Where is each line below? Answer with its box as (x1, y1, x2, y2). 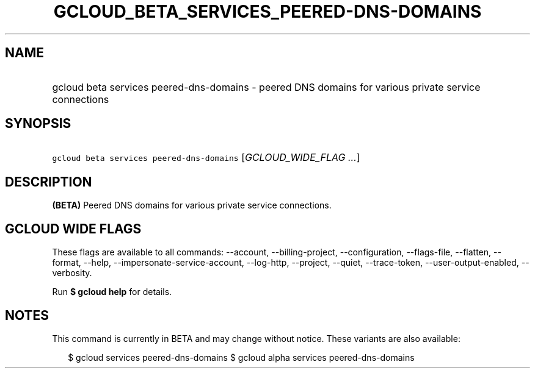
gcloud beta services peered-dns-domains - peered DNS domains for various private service (52, 80, 481, 93)
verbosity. (52, 268, 92, 279)
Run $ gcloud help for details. (52, 286, 172, 297)
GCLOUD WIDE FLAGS (5, 221, 142, 236)
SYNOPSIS (5, 116, 71, 132)
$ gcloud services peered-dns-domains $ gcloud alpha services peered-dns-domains (68, 352, 415, 363)
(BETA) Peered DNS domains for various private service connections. (52, 200, 332, 211)
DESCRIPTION (5, 174, 92, 190)
